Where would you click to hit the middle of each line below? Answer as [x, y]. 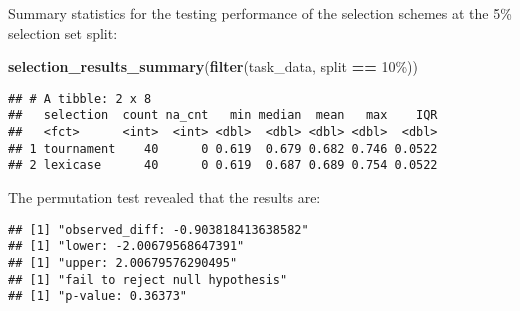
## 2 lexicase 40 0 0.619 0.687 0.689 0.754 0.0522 [223, 165]
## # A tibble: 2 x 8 [80, 98]
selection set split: [63, 32]
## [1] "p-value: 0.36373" [97, 296]
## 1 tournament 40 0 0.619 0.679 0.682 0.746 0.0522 [223, 148]
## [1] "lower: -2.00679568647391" [126, 246]
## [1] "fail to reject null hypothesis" [148, 279]
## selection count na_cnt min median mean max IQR [223, 115]
